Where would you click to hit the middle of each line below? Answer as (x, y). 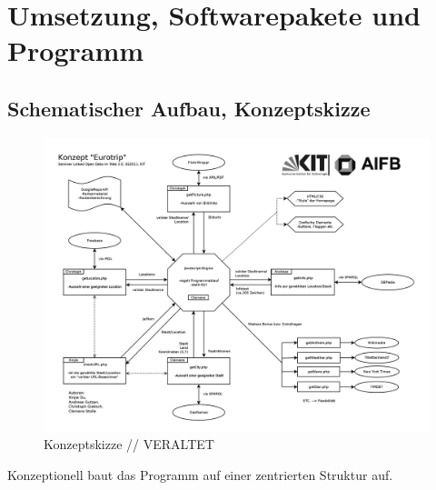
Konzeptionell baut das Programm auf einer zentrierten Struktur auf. (200, 474)
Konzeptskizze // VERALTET (129, 444)
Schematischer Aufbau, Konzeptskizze (189, 108)
